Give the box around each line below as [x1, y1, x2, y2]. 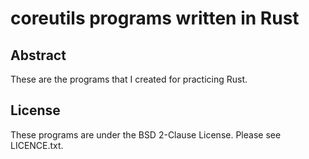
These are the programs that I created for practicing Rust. [10, 73, 248, 85]
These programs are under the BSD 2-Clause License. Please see [10, 128, 282, 141]
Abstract [10, 47, 67, 64]
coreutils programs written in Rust [10, 7, 300, 30]
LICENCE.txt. [10, 139, 64, 151]
